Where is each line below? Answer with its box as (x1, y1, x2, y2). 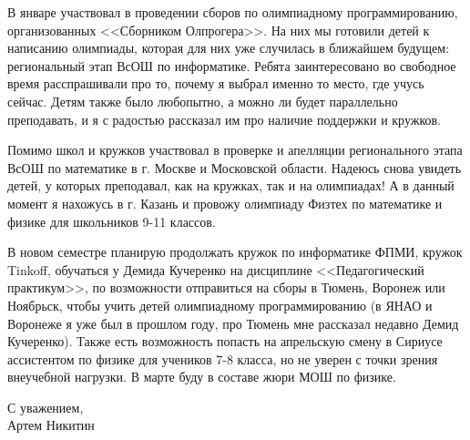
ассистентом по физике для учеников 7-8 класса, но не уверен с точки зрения (7, 349, 438, 368)
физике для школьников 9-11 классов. (7, 211, 216, 230)
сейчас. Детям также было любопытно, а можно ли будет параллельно (7, 91, 398, 110)
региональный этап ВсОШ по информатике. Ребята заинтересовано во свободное (7, 56, 456, 75)
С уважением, (7, 397, 84, 416)
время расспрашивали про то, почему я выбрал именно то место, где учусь (7, 74, 424, 93)
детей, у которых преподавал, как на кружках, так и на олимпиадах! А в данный (7, 176, 455, 195)
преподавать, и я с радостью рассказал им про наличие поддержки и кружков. (7, 109, 441, 128)
